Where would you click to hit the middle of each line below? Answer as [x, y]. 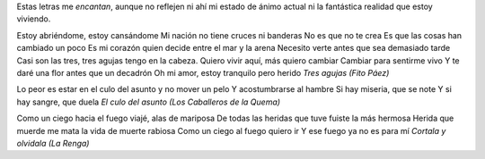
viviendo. [34, 19]
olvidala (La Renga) [53, 143]
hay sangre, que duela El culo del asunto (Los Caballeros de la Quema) [149, 102]
